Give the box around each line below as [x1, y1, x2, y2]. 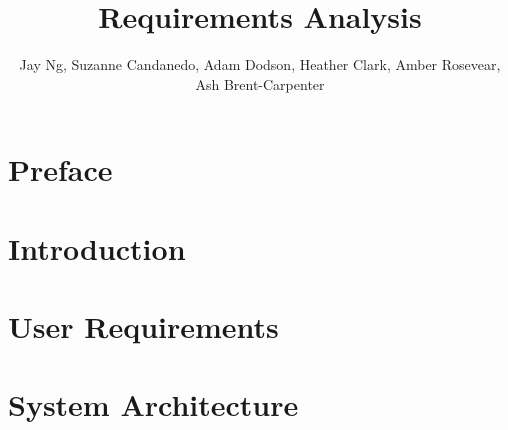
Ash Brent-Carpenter [195, 73, 325, 94]
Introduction [8, 227, 186, 268]
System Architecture [8, 384, 299, 425]
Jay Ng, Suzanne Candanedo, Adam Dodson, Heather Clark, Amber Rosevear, [19, 54, 501, 75]
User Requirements [8, 306, 279, 347]
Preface [8, 149, 113, 190]
